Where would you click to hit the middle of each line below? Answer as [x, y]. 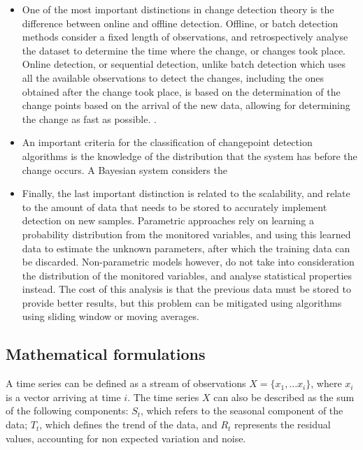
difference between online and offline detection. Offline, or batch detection [180, 23]
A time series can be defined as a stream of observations [126, 383]
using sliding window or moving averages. [111, 316]
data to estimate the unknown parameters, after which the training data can [186, 248]
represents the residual [283, 424]
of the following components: [67, 411]
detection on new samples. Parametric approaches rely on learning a [168, 220]
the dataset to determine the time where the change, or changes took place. [184, 50]
